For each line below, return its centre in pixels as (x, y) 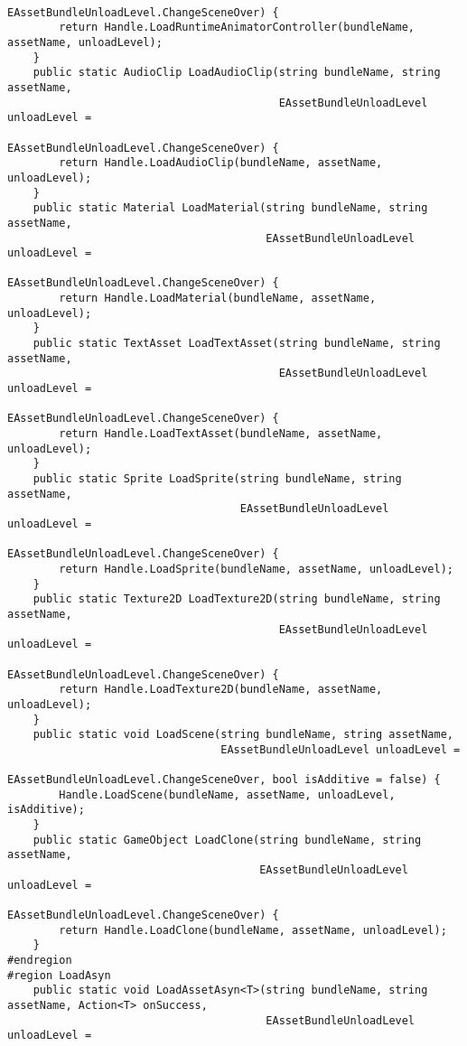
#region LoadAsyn (59, 975)
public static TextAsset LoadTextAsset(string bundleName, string (237, 344)
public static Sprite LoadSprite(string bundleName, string (217, 479)
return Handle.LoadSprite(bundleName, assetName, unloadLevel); (256, 569)
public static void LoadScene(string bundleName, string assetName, (243, 735)
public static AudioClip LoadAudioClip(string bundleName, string (237, 73)
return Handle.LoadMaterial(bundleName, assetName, (218, 299)
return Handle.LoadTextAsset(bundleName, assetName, (221, 434)
